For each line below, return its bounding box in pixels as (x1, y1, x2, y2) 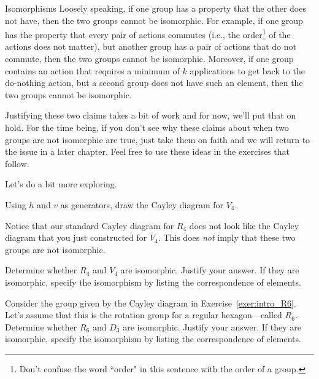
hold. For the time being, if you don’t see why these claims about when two (5, 121, 289, 133)
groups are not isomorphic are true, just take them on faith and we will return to (5, 133, 310, 146)
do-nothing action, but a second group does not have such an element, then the (5, 76, 303, 89)
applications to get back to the (190, 64, 306, 77)
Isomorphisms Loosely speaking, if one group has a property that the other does (5, 2, 306, 14)
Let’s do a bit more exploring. (5, 178, 117, 190)
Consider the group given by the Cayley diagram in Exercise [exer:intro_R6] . (5, 296, 296, 309)
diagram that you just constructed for (5, 231, 147, 244)
